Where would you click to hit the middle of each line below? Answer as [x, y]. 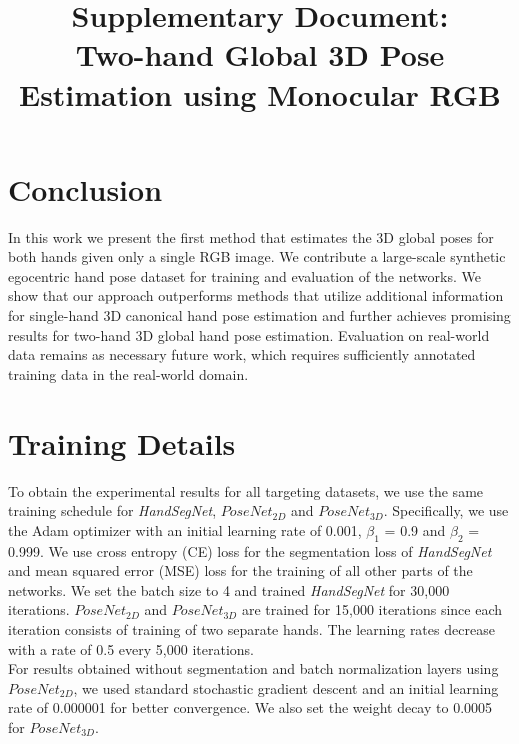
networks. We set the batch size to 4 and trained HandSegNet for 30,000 [229, 589]
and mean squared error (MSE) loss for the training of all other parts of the [240, 570]
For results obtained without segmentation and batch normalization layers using [253, 668]
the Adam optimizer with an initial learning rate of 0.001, [185, 529]
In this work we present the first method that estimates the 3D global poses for [251, 236]
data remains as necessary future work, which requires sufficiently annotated [242, 354]
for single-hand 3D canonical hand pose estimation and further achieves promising [259, 315]
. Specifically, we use [446, 510]
